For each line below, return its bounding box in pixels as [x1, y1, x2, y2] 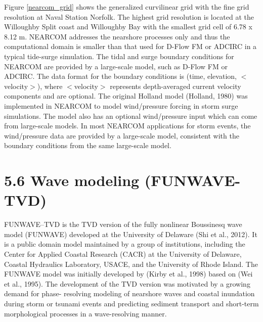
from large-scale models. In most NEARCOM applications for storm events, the [4, 120, 251, 131]
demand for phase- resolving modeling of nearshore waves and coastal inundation [4, 288, 255, 299]
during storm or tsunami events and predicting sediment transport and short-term [4, 298, 259, 308]
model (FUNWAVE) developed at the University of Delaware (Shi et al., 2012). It [4, 228, 257, 239]
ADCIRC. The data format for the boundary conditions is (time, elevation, [4, 71, 237, 81]
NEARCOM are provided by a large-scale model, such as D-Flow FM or [4, 61, 228, 71]
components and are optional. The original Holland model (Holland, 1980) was [4, 90, 248, 101]
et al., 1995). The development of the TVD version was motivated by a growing [4, 278, 250, 289]
